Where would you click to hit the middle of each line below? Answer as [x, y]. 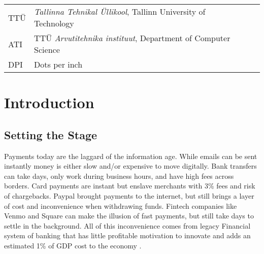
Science [47, 50]
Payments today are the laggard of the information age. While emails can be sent [131, 156]
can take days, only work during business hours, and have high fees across [119, 176]
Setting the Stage [51, 134]
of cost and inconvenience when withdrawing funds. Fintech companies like [121, 205]
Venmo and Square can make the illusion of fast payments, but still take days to [129, 216]
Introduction [49, 102]
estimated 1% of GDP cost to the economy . [73, 245]
